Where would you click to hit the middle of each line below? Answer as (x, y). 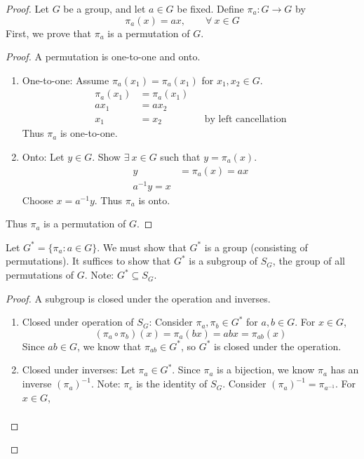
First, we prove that (49, 33)
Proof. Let (27, 8)
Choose (38, 200)
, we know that (109, 346)
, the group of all (309, 261)
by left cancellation (245, 119)
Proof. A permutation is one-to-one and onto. (103, 56)
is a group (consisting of (256, 247)
